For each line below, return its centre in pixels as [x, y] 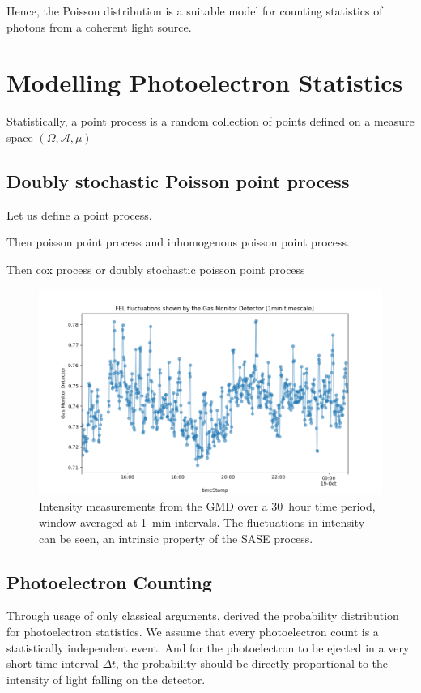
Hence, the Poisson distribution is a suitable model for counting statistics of [195, 11]
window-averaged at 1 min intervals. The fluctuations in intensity [202, 522]
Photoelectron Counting [109, 582]
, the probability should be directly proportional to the [252, 663]
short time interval [53, 663]
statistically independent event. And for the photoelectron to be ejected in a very [208, 647]
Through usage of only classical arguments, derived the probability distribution [203, 616]
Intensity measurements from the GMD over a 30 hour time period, [207, 506]
